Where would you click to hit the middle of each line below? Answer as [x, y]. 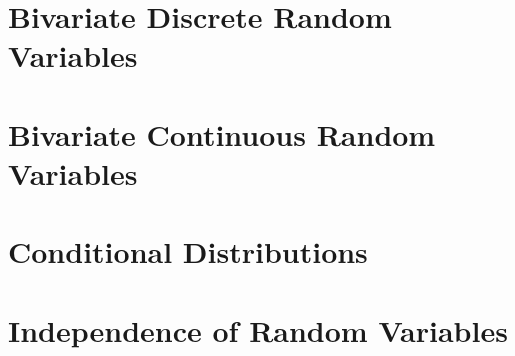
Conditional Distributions [188, 251]
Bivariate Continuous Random [222, 133]
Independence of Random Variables [258, 329]
